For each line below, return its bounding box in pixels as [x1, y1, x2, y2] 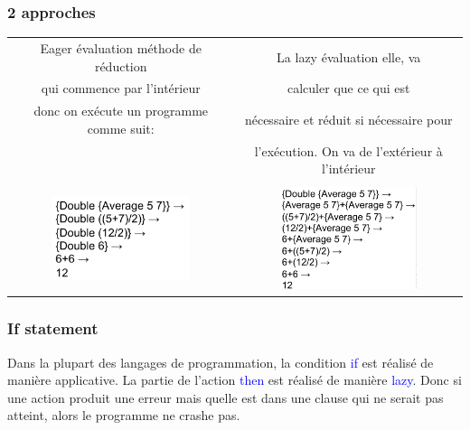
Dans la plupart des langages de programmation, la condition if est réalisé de [7, 352, 434, 371]
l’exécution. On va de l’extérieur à [254, 141, 443, 160]
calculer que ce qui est [287, 79, 410, 98]
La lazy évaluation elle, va [277, 47, 421, 66]
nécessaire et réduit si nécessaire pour [244, 110, 453, 129]
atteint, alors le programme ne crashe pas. [7, 406, 240, 425]
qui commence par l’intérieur [41, 79, 201, 98]
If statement [7, 317, 99, 340]
